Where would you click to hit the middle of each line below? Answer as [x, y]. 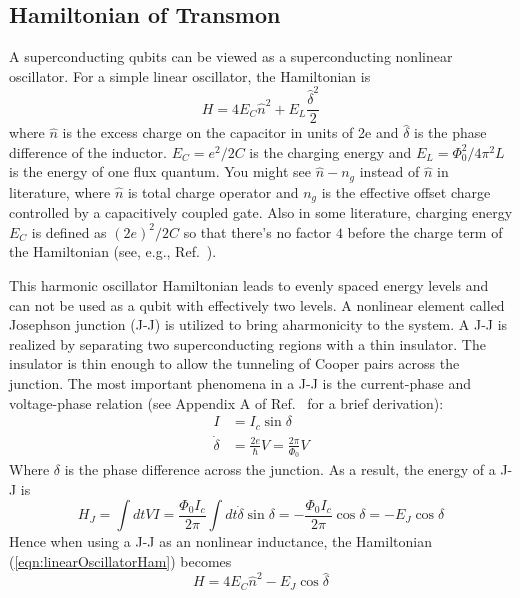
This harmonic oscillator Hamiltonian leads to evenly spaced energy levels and [249, 285]
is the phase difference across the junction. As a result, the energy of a [280, 469]
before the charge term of [425, 231]
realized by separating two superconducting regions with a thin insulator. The [247, 343]
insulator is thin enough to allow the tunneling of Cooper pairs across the [234, 363]
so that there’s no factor [257, 231]
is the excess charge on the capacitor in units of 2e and [230, 132]
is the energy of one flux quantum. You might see [160, 171]
